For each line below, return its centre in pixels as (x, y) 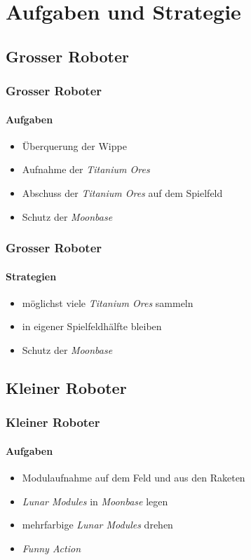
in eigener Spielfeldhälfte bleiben (92, 326)
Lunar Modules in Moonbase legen (95, 501)
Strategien (31, 276)
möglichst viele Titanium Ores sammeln (108, 302)
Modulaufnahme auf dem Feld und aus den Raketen (134, 478)
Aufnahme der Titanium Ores (86, 169)
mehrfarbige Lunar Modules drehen (97, 525)
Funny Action (52, 548)
